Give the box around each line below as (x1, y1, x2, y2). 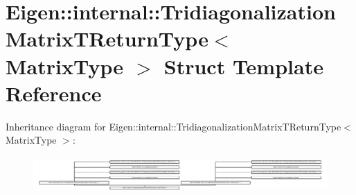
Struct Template (163, 51, 323, 80)
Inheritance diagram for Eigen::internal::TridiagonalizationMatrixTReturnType (6, 119, 341, 133)
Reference (6, 78, 102, 107)
